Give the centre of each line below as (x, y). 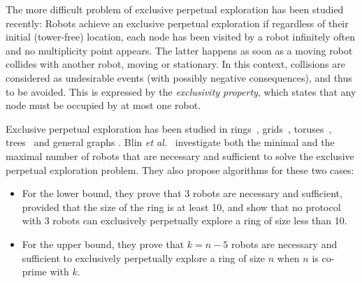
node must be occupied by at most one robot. (103, 105)
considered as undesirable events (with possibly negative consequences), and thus (179, 77)
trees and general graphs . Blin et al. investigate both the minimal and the (170, 142)
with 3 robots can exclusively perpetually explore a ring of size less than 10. (184, 220)
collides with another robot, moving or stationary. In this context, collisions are (175, 64)
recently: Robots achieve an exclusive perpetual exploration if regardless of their (177, 23)
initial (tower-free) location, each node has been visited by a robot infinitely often (181, 37)
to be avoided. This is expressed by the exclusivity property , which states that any (181, 91)
